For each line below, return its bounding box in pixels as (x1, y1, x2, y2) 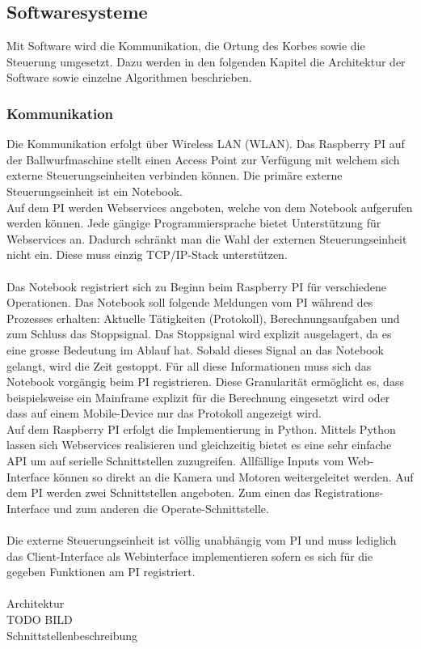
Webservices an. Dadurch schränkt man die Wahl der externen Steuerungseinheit (6, 230, 407, 247)
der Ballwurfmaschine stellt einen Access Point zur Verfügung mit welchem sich (6, 151, 400, 168)
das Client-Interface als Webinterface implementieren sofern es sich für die (6, 547, 373, 564)
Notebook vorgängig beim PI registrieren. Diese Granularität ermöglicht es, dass (6, 373, 404, 390)
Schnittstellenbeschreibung (6, 626, 137, 643)
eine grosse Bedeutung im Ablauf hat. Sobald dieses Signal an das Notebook (6, 341, 384, 358)
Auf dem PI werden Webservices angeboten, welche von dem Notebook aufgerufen (6, 198, 413, 215)
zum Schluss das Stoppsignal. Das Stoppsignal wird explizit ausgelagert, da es (6, 325, 392, 342)
